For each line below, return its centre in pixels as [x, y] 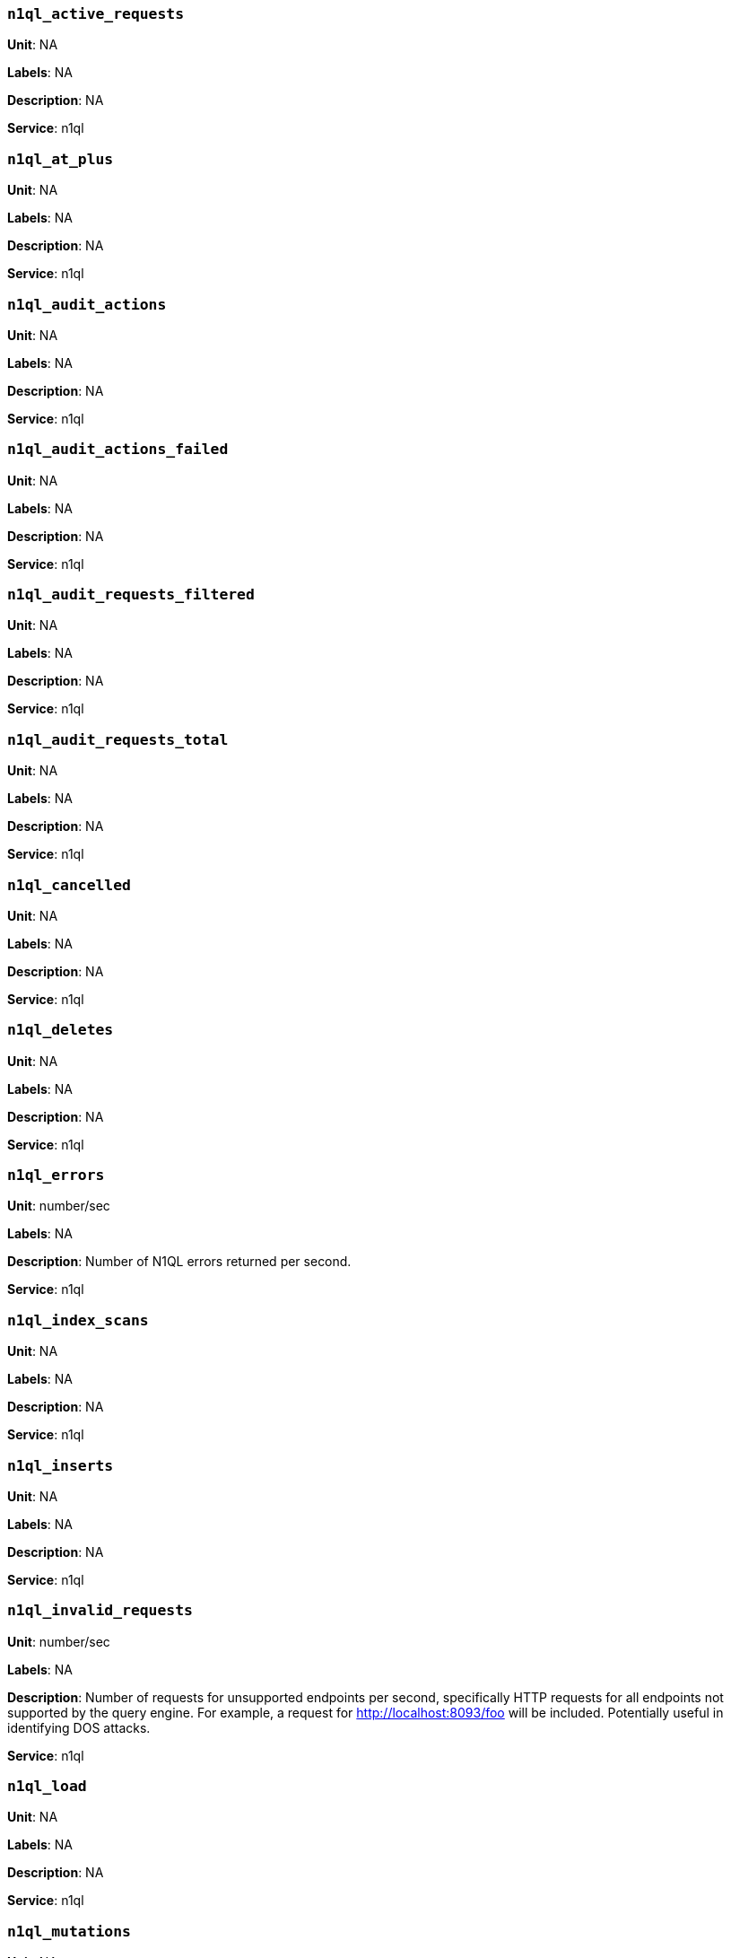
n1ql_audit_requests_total [118, 739]
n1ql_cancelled [69, 885]
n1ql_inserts [61, 1465]
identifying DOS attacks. [79, 1727]
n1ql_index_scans [78, 1320]
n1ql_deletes [61, 1030]
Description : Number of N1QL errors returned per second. [179, 1262]
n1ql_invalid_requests [100, 1611]
